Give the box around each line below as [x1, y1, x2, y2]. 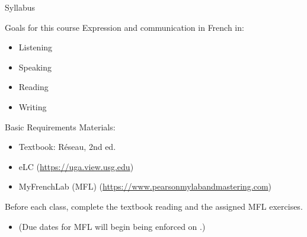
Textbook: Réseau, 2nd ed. [18, 140, 116, 153]
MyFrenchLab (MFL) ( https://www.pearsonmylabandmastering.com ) [18, 180, 272, 193]
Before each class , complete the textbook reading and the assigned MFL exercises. [5, 200, 303, 212]
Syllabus [5, 1, 36, 13]
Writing [18, 100, 47, 113]
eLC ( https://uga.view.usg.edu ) [18, 160, 134, 172]
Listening [18, 41, 53, 53]
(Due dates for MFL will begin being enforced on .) [18, 220, 206, 232]
